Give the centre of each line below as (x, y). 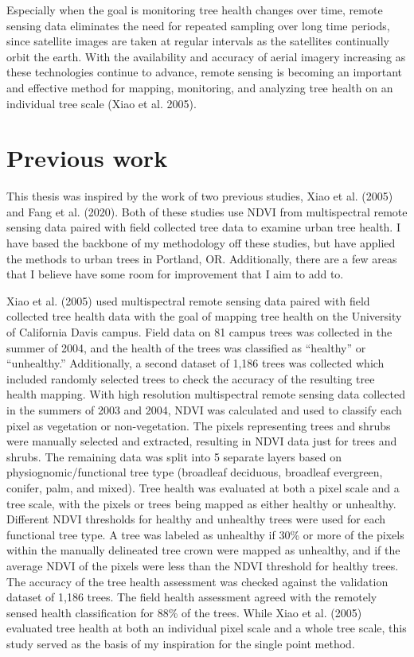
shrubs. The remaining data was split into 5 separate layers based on (174, 456)
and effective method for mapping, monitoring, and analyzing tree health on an (200, 87)
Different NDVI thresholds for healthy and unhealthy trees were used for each (196, 519)
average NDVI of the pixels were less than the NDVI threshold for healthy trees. (203, 565)
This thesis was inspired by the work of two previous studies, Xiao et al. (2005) (200, 196)
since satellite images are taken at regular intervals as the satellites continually (198, 41)
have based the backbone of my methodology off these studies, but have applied (201, 243)
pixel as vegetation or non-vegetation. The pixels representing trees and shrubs (199, 425)
